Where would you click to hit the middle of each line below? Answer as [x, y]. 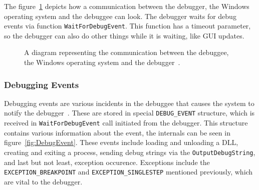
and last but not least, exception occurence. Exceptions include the [107, 162]
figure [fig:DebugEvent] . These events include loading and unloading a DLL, [121, 142]
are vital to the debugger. [43, 181]
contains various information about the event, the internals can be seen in [117, 132]
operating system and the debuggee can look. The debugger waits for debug [120, 16]
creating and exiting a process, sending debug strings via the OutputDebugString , [130, 152]
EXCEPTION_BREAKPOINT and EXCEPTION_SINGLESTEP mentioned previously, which [128, 172]
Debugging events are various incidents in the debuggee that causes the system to [129, 103]
